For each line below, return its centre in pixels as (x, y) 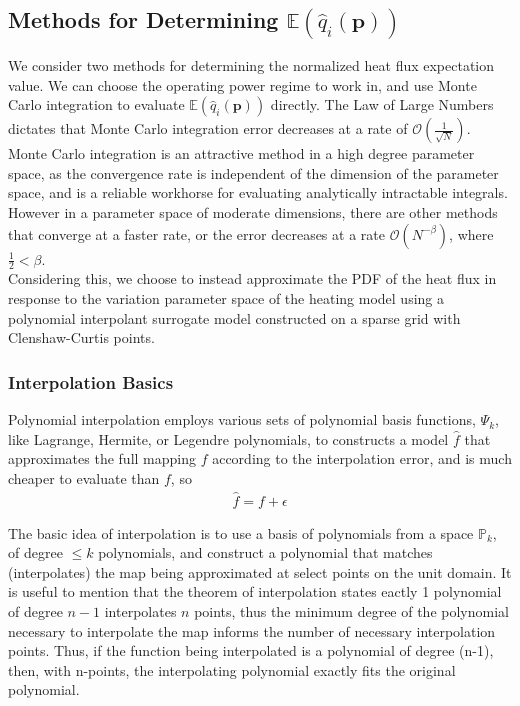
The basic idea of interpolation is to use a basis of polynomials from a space (241, 532)
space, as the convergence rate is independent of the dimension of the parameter (253, 172)
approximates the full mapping (102, 458)
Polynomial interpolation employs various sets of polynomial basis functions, (242, 419)
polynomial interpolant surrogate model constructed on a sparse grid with (234, 317)
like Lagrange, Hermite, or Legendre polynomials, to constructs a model (228, 438)
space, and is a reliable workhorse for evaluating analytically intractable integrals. (258, 192)
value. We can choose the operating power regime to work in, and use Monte (242, 84)
